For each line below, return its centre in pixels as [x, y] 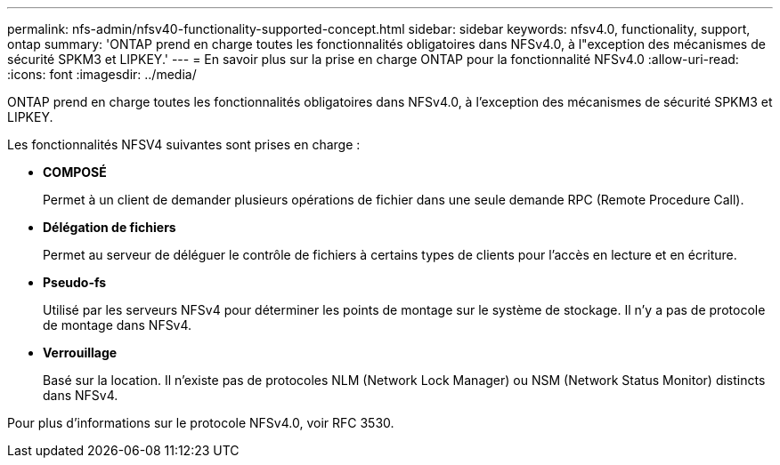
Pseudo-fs [75, 282]
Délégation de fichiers [110, 227]
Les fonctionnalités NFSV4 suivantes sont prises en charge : [184, 144]
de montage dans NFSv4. [118, 325]
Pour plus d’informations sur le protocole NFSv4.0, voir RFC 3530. [201, 423]
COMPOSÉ [75, 172]
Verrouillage [80, 353]
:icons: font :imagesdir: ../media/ [102, 74]
